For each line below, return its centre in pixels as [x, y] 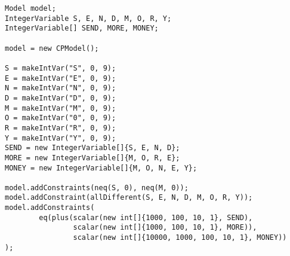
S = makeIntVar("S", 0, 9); [61, 68]
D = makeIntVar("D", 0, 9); [61, 98]
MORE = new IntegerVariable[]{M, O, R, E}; [92, 158]
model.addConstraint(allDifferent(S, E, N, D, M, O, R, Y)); [129, 198]
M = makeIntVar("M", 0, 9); [61, 108]
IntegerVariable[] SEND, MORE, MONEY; [82, 28]
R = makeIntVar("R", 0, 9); [61, 128]
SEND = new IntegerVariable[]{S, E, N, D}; [92, 148]
